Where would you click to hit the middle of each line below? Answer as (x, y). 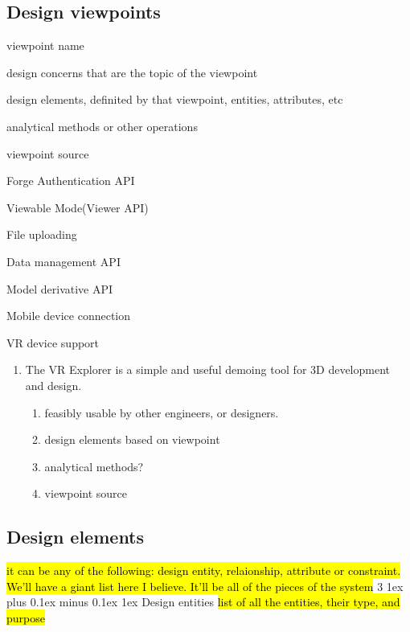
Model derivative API (60, 288)
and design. (53, 385)
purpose (26, 617)
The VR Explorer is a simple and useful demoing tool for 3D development (208, 369)
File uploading (42, 234)
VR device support (53, 342)
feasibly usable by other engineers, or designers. (162, 412)
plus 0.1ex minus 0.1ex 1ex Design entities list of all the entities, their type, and (203, 602)
